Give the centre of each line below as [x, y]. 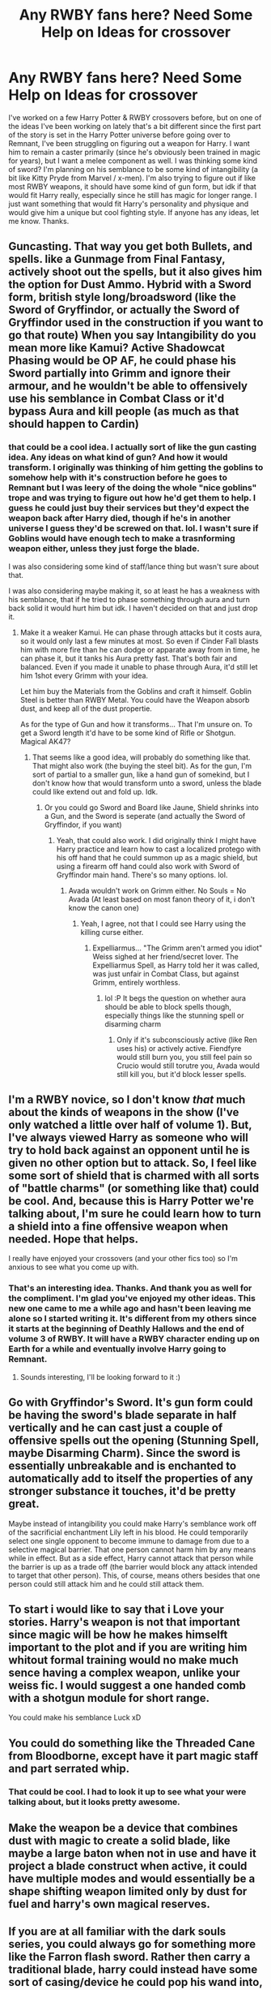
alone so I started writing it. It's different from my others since [133, 1319]
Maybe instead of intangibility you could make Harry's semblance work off [133, 1523]
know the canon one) [104, 907]
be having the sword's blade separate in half [123, 1415]
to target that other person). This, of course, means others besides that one [134, 1575]
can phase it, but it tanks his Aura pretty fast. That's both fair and [129, 658]
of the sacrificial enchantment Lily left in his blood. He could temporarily [128, 1532]
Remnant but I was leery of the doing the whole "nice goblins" [133, 488]
